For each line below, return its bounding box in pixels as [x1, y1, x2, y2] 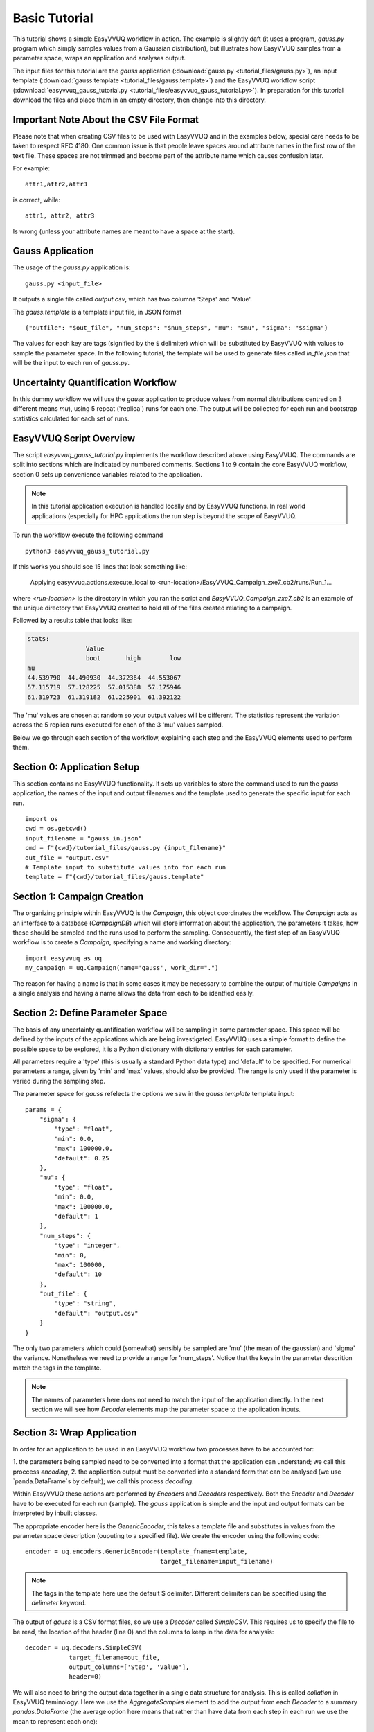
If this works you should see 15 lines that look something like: [12, 562, 187, 571]
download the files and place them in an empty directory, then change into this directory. [12, 96, 267, 104]
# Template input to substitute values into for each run [25, 863, 226, 871]
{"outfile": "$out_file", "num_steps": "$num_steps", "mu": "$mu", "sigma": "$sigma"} [25, 324, 328, 332]
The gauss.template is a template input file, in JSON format [12, 308, 182, 316]
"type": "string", [54, 1300, 117, 1307]
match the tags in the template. [12, 1363, 102, 1372]
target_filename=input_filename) [159, 1557, 274, 1565]
